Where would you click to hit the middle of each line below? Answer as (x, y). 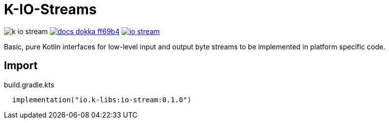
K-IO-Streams (50, 9)
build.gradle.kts (29, 84)
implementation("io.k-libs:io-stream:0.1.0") (102, 100)
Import (21, 66)
